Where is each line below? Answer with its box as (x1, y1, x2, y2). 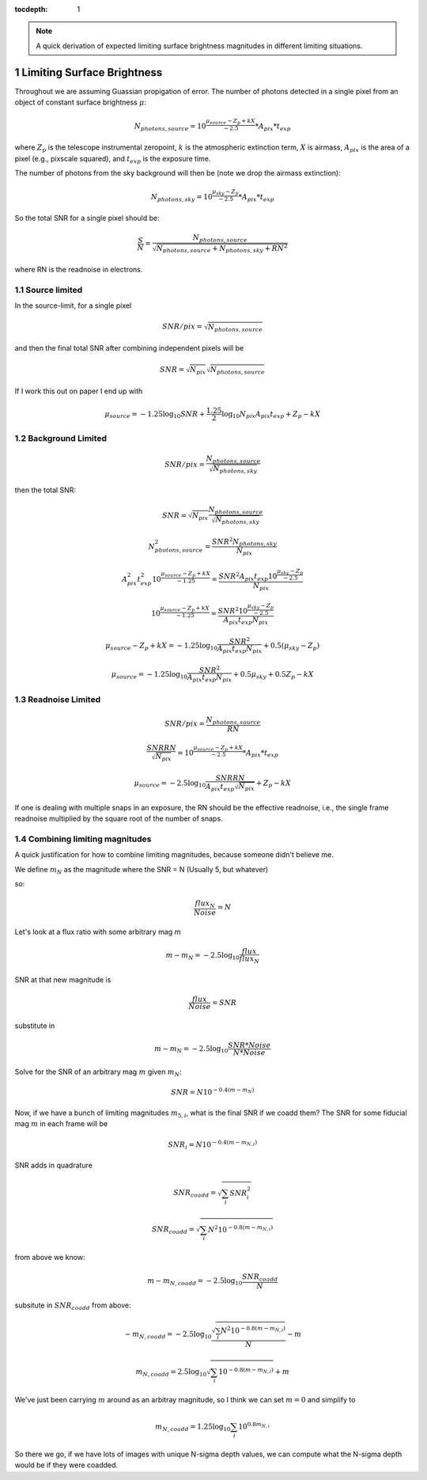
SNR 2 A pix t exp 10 (218, 571, 278, 583)
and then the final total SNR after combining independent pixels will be (14, 343, 244, 353)
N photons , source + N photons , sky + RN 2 (156, 242, 288, 255)
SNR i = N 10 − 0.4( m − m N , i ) (167, 1139, 258, 1151)
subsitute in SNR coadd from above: (14, 1300, 131, 1311)
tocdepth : (14, 5, 48, 13)
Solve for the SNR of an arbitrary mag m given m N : (14, 1067, 182, 1078)
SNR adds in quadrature (14, 1160, 93, 1171)
